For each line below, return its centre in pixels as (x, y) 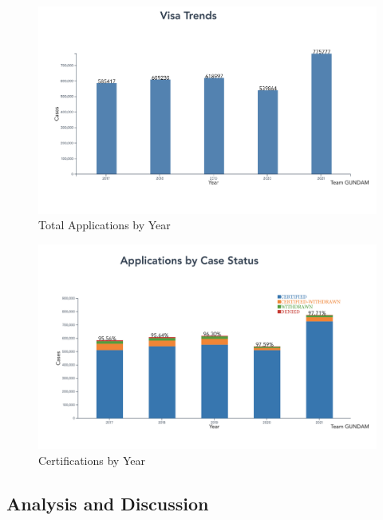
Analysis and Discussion (108, 503)
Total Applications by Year (105, 225)
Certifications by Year (92, 460)
